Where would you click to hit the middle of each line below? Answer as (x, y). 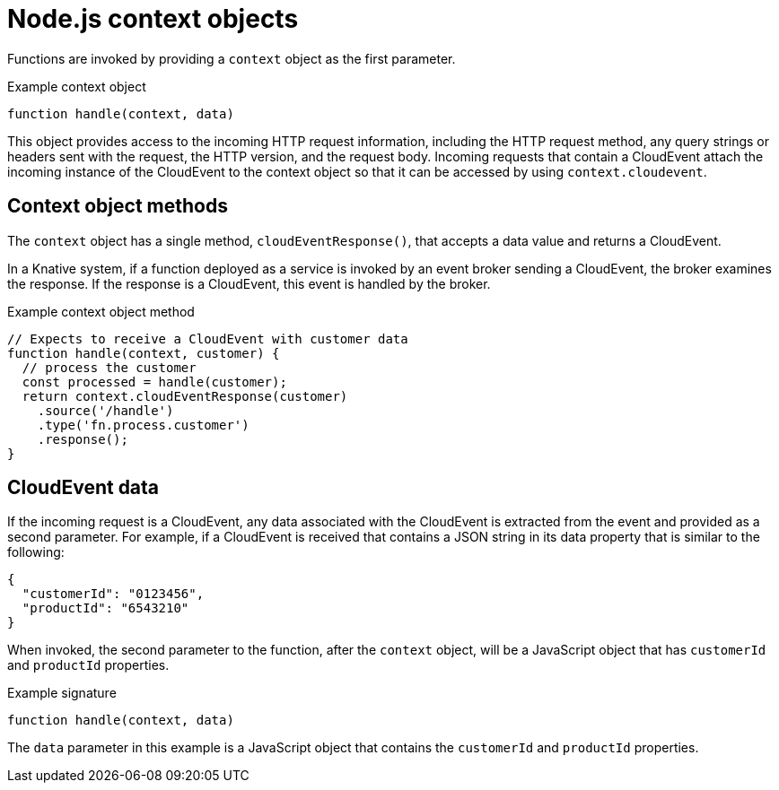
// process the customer (109, 367)
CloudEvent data (83, 488)
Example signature (62, 693)
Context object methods (118, 206)
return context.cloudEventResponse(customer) (185, 396)
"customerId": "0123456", (113, 594)
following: (36, 552)
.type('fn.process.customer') (143, 425)
